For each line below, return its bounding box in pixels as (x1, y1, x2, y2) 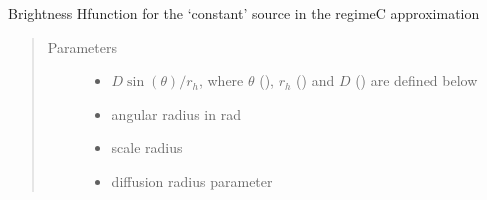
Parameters (47, 36, 117, 57)
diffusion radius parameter (111, 170, 273, 191)
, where (198, 70, 244, 91)
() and (296, 70, 335, 91)
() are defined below (355, 70, 478, 91)
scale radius (111, 137, 183, 158)
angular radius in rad (111, 103, 241, 124)
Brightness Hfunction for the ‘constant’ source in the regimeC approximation (8, 3, 480, 23)
